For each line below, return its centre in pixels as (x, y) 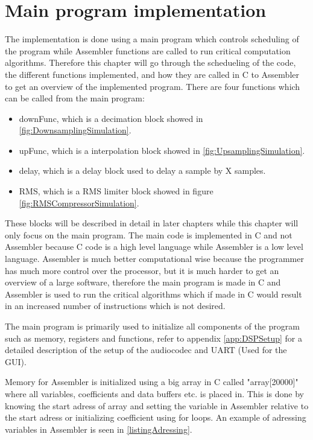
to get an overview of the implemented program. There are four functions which (153, 86)
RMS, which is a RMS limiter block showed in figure (116, 191)
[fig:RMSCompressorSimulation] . (79, 202)
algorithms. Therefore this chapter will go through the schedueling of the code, (150, 62)
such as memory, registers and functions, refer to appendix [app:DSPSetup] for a (154, 338)
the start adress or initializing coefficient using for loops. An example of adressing (156, 417)
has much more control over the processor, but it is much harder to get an (142, 270)
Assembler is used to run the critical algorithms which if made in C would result (153, 294)
